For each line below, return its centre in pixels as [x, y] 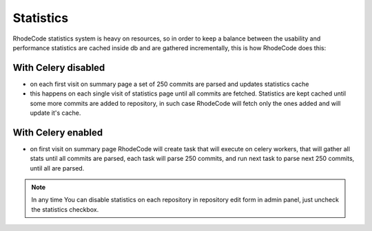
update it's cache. [55, 113]
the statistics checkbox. [65, 209]
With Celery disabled [59, 68]
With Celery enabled [58, 132]
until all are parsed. [57, 168]
